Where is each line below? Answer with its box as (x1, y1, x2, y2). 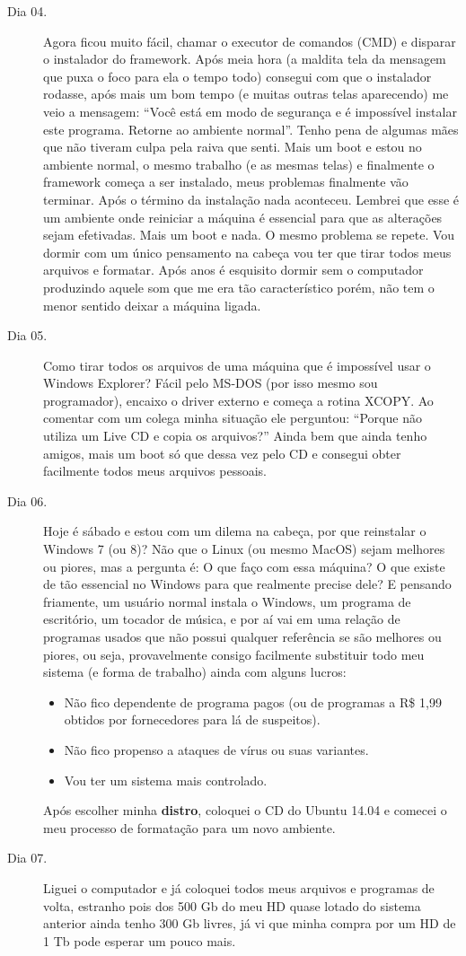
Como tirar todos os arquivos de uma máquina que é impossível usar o (43, 355, 431, 374)
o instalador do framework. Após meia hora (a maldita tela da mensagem (43, 49, 446, 68)
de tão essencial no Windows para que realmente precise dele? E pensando (43, 574, 452, 593)
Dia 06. (7, 491, 48, 510)
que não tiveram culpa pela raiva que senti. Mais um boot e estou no (43, 137, 422, 156)
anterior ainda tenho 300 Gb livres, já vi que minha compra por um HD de (43, 914, 456, 933)
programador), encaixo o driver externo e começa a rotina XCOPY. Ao (43, 390, 434, 409)
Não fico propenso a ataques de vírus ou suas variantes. (64, 740, 369, 759)
